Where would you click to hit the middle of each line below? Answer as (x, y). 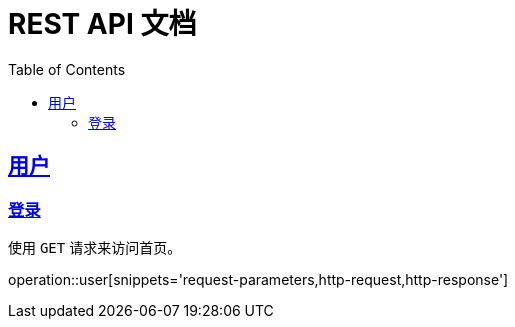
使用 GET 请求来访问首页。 (95, 247)
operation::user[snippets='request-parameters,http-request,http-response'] (258, 279)
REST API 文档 (102, 24)
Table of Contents (67, 69)
